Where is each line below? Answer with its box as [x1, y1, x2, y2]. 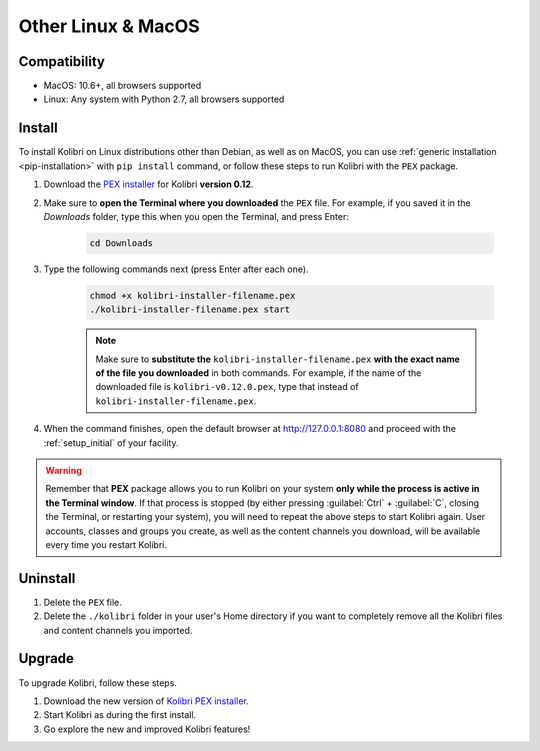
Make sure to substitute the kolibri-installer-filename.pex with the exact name [95, 353, 460, 365]
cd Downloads [89, 237, 154, 249]
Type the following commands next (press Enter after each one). [43, 263, 309, 275]
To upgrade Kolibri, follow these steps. [18, 676, 177, 689]
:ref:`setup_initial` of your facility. [43, 436, 179, 449]
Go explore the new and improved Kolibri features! [43, 723, 251, 735]
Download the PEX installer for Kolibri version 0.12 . [43, 178, 254, 190]
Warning [45, 464, 82, 476]
